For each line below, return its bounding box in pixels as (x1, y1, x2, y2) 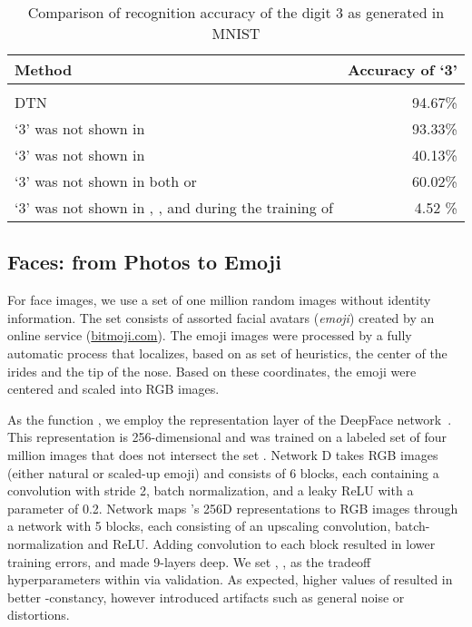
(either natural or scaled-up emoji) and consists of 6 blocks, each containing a (7, 463, 439, 482)
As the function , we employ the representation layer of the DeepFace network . (7, 409, 452, 428)
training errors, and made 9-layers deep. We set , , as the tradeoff (7, 552, 371, 571)
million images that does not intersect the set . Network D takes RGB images (7, 445, 438, 464)
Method (15, 59, 73, 80)
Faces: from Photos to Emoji (7, 248, 281, 276)
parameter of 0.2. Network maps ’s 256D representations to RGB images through (7, 498, 458, 517)
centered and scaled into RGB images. (7, 379, 220, 398)
